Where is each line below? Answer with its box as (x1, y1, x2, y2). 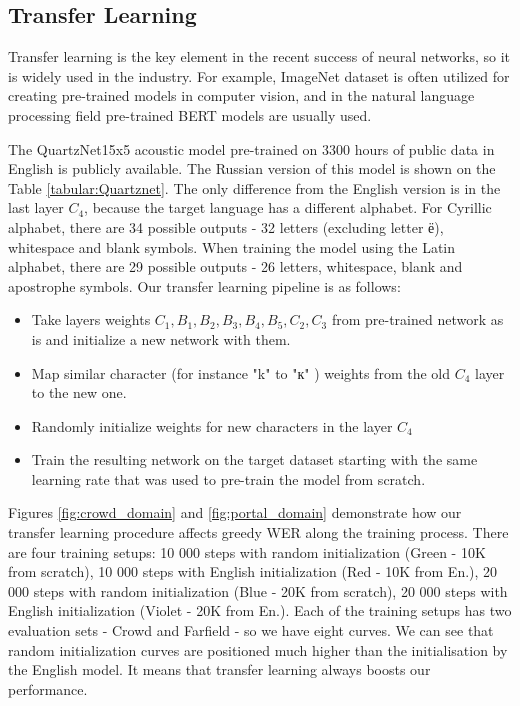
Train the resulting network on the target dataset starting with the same (31, 449, 478, 470)
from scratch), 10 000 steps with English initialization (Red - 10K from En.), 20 (8, 561, 498, 582)
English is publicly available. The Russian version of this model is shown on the (8, 158, 496, 179)
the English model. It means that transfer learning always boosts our (8, 659, 431, 680)
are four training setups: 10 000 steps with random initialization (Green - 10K (8, 541, 486, 562)
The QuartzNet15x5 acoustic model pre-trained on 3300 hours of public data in (8, 138, 495, 159)
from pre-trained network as (331, 309, 504, 330)
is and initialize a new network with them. (31, 328, 291, 349)
